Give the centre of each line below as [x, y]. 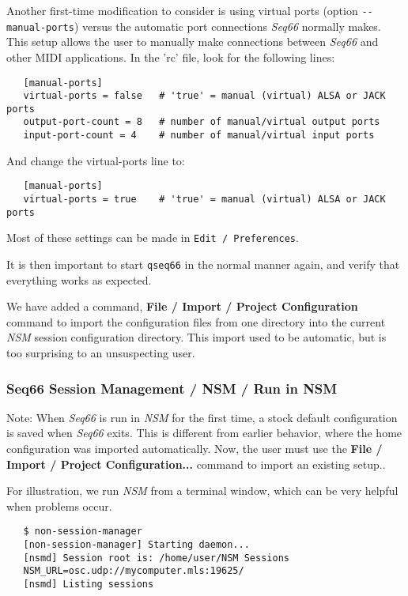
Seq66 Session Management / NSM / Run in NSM [172, 388]
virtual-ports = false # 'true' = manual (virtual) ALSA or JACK [204, 96]
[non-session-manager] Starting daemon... [136, 545]
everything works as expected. [79, 279]
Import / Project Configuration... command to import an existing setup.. [196, 464]
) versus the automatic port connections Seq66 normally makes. [227, 26]
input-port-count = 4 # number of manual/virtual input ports [199, 136]
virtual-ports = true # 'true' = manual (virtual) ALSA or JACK [204, 200]
